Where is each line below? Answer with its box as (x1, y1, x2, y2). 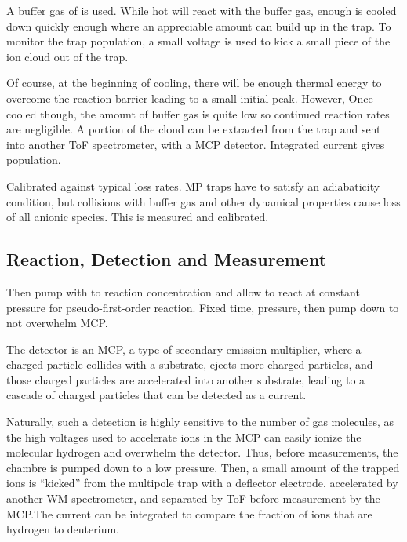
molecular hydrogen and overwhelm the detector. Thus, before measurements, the (6, 444, 398, 460)
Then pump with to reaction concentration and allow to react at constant (6, 283, 360, 300)
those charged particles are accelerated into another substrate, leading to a (6, 371, 365, 387)
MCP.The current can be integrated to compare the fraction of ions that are (6, 505, 372, 522)
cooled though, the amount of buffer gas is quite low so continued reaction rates (6, 105, 390, 122)
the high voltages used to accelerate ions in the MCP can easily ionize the (6, 428, 362, 445)
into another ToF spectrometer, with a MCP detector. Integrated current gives (6, 136, 385, 152)
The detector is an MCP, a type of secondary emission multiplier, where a (6, 340, 362, 357)
